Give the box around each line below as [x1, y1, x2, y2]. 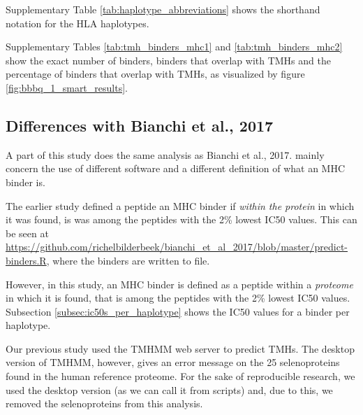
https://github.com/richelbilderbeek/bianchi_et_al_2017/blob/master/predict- [6, 239, 348, 254]
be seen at [6, 225, 49, 240]
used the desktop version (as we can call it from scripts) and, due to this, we [6, 382, 333, 397]
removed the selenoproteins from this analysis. [6, 396, 203, 411]
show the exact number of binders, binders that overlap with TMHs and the [6, 52, 331, 67]
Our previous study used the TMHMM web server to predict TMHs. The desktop [6, 341, 355, 356]
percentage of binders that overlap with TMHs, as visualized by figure [6, 66, 305, 81]
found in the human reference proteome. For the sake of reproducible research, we [6, 369, 355, 384]
